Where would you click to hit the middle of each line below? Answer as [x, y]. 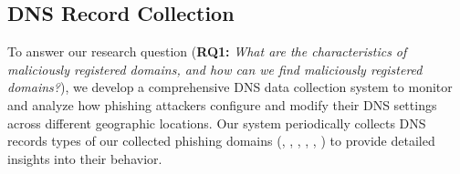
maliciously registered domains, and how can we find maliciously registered [215, 69]
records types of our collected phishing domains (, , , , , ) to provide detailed [221, 141]
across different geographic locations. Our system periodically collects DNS [217, 123]
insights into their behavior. [85, 158]
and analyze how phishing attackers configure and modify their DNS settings [222, 104]
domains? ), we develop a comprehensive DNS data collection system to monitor [230, 87]
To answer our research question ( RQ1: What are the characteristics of [207, 51]
